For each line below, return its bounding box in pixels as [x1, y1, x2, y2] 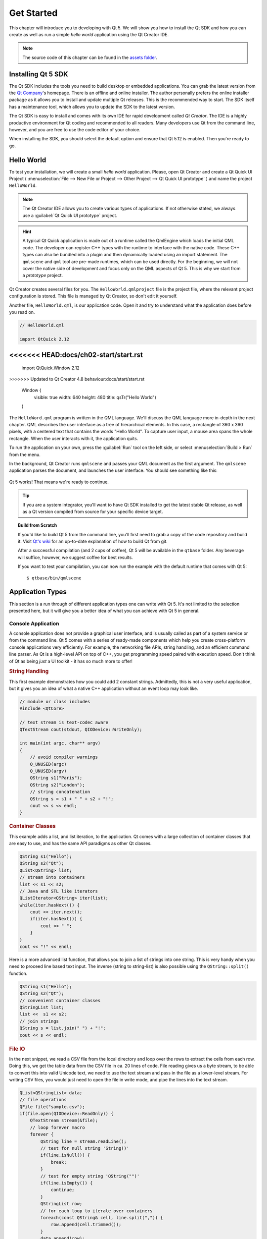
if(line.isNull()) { [40, 1152, 90, 1158]
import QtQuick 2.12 [19, 336, 69, 342]
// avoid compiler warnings [30, 754, 98, 760]
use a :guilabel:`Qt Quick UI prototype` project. [22, 212, 118, 218]
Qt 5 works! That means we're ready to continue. [9, 479, 109, 485]
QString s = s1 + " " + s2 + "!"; [30, 796, 114, 801]
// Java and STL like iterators [19, 888, 98, 894]
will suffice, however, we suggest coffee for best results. [18, 554, 133, 560]
